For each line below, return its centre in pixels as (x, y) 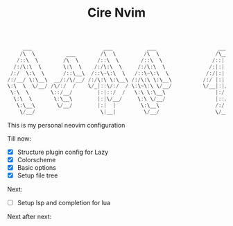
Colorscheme (36, 159)
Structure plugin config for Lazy (63, 152)
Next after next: (29, 217)
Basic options (37, 167)
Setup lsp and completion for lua (64, 203)
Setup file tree (37, 175)
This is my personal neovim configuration (66, 125)
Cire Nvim (116, 13)
